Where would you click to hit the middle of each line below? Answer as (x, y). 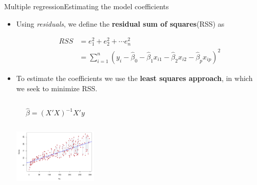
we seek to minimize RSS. (57, 88)
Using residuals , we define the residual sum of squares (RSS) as (120, 23)
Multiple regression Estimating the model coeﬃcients (87, 6)
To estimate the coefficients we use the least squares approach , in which (134, 78)
